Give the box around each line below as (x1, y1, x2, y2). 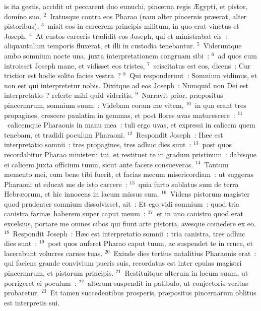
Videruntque (203, 40, 242, 51)
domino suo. (4, 11, 41, 21)
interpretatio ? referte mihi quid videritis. (4, 90, 133, 100)
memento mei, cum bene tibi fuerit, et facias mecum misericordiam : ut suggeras (4, 169, 254, 179)
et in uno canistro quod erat (156, 208, 244, 219)
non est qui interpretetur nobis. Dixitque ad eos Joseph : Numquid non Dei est (4, 80, 248, 90)
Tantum (204, 159, 229, 169)
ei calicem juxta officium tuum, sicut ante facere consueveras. (4, 159, 193, 169)
